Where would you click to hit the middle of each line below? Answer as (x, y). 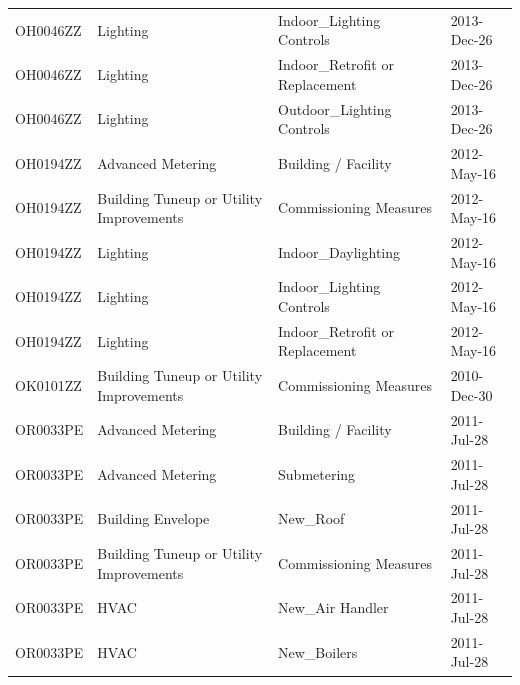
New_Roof (311, 518)
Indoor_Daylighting (339, 251)
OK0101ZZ (48, 385)
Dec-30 (471, 394)
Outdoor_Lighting (335, 108)
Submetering (317, 473)
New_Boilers (318, 651)
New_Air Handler (333, 607)
